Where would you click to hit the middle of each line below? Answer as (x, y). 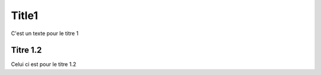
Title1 (24, 15)
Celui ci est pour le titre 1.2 (44, 64)
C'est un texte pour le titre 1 (45, 33)
